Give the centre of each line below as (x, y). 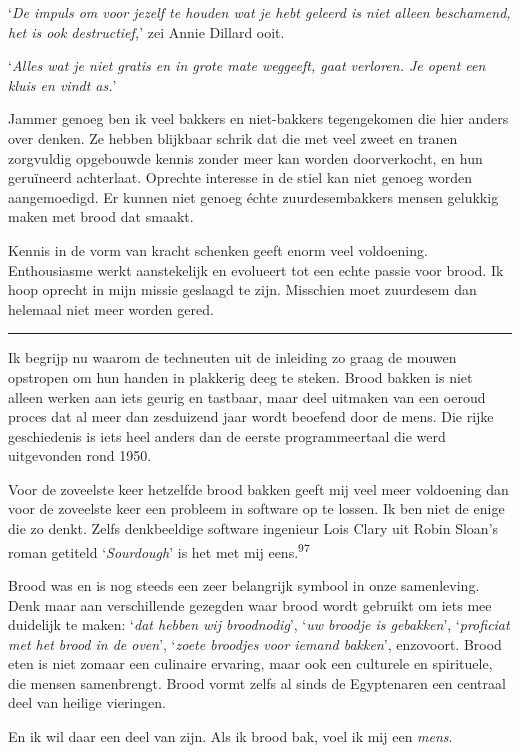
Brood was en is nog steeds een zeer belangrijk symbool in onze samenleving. (244, 584)
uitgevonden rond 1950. (80, 455)
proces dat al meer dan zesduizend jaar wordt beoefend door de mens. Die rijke (251, 416)
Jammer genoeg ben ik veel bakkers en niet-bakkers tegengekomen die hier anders (258, 118)
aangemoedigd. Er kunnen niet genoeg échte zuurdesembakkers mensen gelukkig (253, 196)
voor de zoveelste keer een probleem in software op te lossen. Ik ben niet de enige (256, 508)
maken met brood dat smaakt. (101, 216)
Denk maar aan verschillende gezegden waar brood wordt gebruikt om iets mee (250, 604)
